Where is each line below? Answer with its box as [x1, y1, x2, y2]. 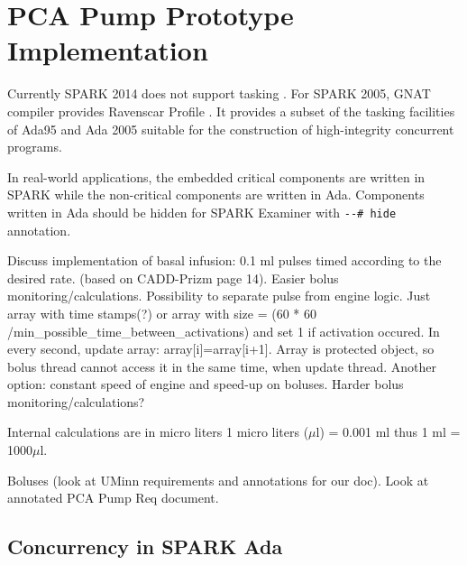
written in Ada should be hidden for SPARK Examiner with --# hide [7, 202, 397, 221]
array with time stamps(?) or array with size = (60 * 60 [7, 303, 316, 322]
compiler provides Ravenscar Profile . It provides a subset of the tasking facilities [7, 101, 455, 120]
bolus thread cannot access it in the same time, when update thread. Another [7, 357, 437, 375]
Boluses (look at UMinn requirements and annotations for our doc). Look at [7, 470, 429, 489]
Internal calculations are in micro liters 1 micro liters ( [7, 422, 309, 441]
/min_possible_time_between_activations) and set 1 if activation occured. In [7, 321, 440, 340]
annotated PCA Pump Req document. [7, 488, 219, 507]
